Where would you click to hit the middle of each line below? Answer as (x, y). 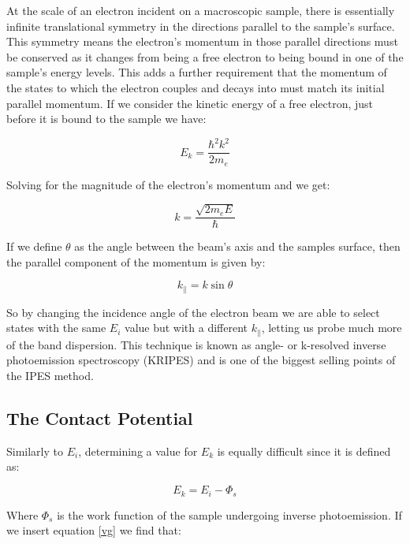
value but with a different (186, 328)
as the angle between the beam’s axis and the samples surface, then (237, 246)
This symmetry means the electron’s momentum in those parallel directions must (202, 41)
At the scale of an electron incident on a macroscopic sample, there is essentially (201, 10)
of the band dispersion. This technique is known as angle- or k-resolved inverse (196, 344)
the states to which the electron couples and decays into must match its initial (196, 87)
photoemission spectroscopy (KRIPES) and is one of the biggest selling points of (201, 360)
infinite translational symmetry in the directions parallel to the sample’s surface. (201, 26)
